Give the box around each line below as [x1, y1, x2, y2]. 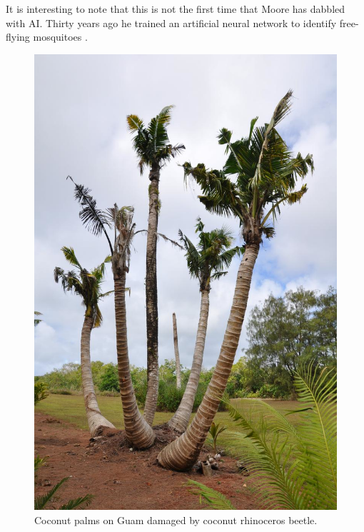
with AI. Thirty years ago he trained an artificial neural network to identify [6, 15, 337, 30]
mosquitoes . [33, 29, 88, 44]
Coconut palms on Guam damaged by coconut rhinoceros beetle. [34, 512, 318, 527]
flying [6, 29, 30, 44]
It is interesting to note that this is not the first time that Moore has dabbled [6, 1, 345, 16]
